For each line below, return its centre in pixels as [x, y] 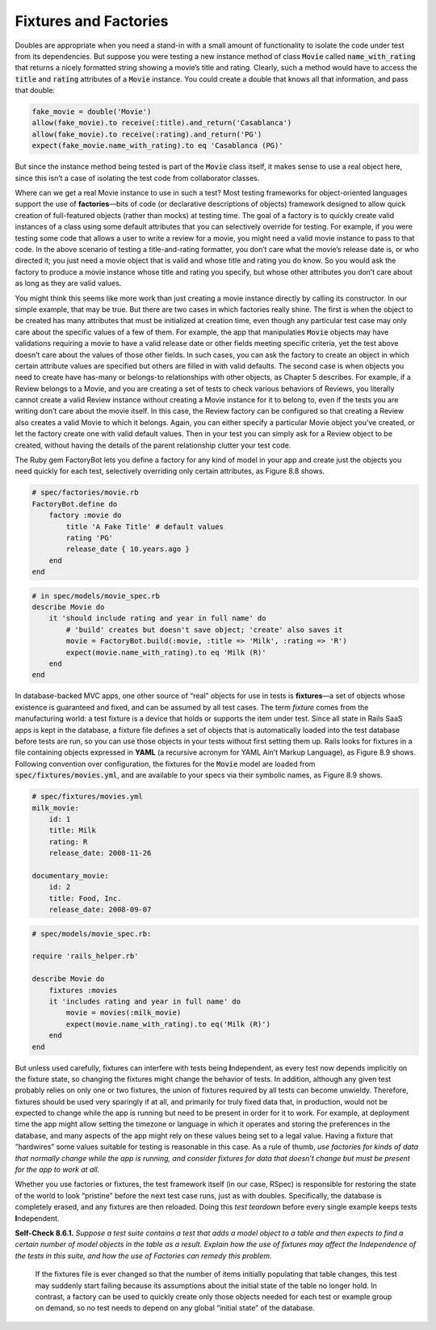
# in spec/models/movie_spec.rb [96, 596]
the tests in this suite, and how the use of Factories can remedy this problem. [143, 1256]
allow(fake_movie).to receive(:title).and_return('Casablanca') [162, 123]
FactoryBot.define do [75, 504]
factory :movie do [85, 516]
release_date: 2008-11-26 [100, 853]
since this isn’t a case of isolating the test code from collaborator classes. [137, 178]
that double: [35, 90]
